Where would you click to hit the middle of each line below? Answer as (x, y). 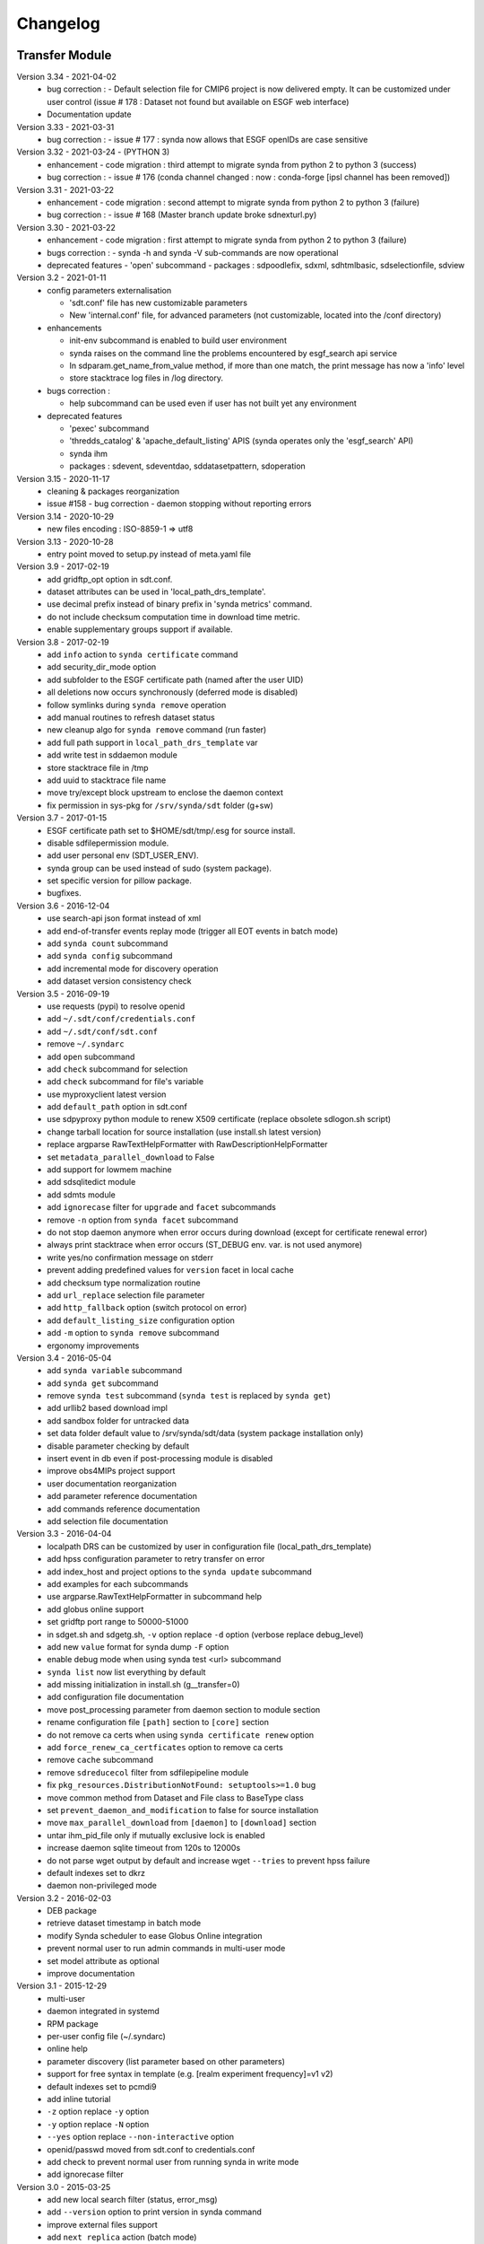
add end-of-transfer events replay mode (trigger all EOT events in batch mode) (193, 931)
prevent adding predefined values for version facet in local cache (171, 1270)
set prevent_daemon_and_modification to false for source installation (183, 1810)
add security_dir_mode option (102, 667)
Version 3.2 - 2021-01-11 (61, 277)
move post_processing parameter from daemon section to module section (184, 1709)
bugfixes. (64, 893)
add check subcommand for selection (117, 1069)
